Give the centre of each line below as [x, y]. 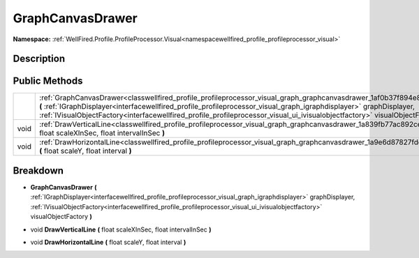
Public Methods [48, 81]
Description [39, 59]
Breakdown [38, 170]
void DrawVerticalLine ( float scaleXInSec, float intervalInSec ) [121, 229]
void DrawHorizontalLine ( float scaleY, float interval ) [108, 242]
